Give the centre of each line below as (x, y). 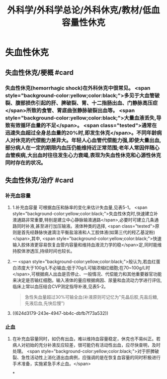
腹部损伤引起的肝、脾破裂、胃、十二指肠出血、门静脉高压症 (86, 103)
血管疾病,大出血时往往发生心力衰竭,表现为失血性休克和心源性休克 (83, 155)
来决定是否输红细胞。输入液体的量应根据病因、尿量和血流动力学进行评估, (87, 280)
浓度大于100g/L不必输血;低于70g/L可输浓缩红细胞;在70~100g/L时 (83, 268)
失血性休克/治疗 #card (39, 180)
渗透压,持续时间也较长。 (50, 251)
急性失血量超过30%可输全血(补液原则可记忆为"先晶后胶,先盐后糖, (91, 297)
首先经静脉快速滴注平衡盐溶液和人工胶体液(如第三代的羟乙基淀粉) (88, 233)
